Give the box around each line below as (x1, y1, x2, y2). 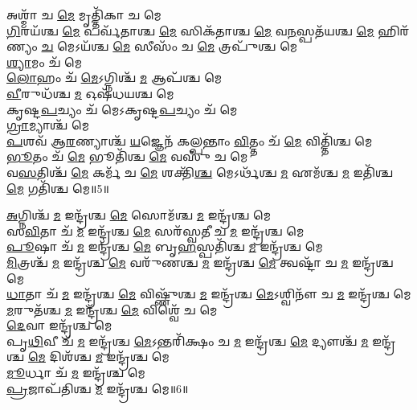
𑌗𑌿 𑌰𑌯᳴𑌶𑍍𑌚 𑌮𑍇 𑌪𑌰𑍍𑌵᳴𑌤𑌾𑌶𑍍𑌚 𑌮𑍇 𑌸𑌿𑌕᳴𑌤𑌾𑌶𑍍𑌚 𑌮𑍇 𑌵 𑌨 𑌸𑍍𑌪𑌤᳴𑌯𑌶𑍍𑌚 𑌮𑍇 (6, 22, 374, 39)
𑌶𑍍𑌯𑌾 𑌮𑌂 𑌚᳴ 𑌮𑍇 (6, 53, 83, 70)
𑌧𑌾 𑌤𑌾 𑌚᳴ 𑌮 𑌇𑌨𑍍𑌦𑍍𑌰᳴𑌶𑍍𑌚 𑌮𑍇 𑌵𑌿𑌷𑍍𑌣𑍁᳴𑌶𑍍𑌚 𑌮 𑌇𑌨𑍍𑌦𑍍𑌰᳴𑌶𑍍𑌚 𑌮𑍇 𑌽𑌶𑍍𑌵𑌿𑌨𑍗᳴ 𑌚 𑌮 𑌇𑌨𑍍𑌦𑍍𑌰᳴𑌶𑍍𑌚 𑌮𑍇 (6, 285, 411, 302)
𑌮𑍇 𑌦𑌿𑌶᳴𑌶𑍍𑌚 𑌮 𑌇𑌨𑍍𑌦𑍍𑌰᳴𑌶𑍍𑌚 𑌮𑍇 (27, 348, 170, 365)
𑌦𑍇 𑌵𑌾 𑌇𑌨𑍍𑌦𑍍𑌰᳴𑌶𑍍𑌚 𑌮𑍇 (6, 317, 112, 334)
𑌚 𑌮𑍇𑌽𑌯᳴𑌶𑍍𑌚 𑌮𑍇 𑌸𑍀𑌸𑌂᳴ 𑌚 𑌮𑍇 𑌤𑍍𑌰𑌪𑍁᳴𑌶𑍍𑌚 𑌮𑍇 (41, 38, 298, 55)
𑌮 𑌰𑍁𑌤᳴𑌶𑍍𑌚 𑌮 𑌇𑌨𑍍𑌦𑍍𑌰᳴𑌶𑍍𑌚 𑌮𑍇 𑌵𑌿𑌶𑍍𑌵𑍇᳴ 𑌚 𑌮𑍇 (6, 301, 218, 318)
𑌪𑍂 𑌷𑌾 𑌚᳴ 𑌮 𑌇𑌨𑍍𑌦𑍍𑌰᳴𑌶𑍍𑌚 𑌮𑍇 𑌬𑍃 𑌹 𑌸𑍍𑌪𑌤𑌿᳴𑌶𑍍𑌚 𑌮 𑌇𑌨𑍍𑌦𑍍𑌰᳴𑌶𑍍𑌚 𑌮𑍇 (6, 238, 323, 255)
